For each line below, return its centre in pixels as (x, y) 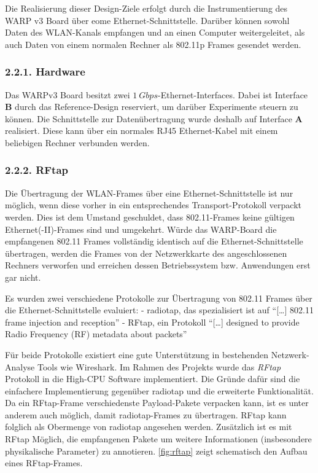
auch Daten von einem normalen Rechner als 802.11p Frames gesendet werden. (153, 44)
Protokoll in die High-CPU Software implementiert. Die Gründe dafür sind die (153, 379)
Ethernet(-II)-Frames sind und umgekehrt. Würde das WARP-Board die (141, 229)
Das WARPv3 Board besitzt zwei (68, 94)
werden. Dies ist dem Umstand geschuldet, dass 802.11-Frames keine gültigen (150, 217)
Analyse (20, 366)
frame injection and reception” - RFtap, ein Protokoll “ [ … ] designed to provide (152, 322)
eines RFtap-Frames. (44, 463)
